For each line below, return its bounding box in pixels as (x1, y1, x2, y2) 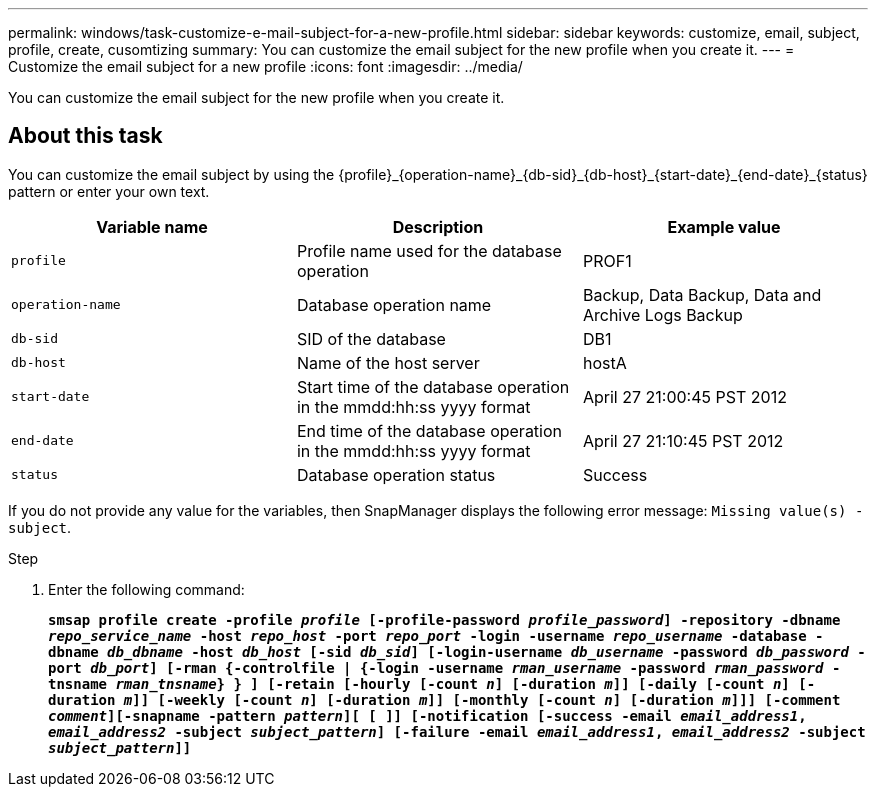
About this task (8, 123, 163, 149)
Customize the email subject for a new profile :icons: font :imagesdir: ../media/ (8, 58, 523, 75)
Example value (667, 216, 781, 237)
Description (392, 216, 484, 237)
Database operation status (296, 464, 496, 485)
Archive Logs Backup (582, 304, 743, 325)
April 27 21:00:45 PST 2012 (582, 386, 787, 407)
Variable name (96, 216, 208, 237)
